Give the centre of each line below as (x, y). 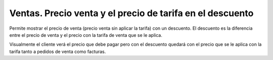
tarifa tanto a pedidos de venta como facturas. (58, 51)
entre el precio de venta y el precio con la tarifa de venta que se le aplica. (86, 35)
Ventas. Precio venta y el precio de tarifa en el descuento (131, 13)
